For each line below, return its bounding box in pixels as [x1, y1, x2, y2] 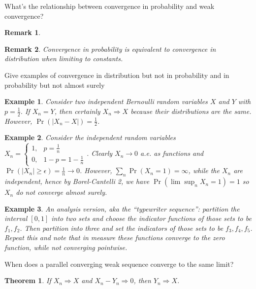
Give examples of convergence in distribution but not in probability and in [4, 70, 229, 80]
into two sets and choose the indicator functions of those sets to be [51, 213, 252, 223]
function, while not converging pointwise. [4, 242, 128, 253]
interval [4, 213, 28, 223]
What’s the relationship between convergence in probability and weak [4, 1, 215, 11]
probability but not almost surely [4, 79, 105, 90]
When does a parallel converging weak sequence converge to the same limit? [4, 258, 234, 269]
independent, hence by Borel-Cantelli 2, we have [4, 176, 150, 186]
